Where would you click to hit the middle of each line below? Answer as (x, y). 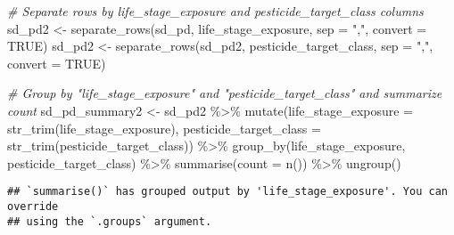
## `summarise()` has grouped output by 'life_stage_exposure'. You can (227, 192)
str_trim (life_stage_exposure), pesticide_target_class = (164, 128)
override (33, 207)
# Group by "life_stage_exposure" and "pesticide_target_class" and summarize (225, 93)
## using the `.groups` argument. (110, 221)
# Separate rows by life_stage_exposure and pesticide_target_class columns (215, 11)
